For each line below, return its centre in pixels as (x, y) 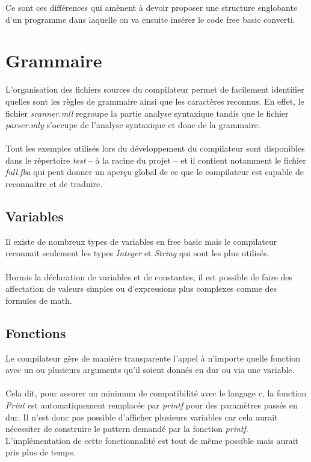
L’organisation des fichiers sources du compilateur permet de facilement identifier (155, 89)
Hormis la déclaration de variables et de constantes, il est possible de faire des (149, 276)
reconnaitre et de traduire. (54, 184)
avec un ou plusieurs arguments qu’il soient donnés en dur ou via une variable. (150, 370)
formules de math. (39, 300)
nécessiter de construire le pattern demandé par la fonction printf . (127, 429)
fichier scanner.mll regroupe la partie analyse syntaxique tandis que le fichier (147, 113)
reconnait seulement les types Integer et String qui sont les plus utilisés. (137, 253)
